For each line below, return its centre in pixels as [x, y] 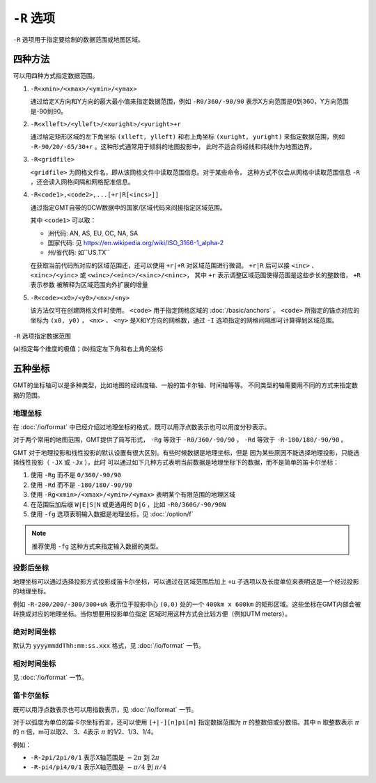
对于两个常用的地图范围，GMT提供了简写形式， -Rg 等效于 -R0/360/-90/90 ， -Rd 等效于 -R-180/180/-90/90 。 [180, 440]
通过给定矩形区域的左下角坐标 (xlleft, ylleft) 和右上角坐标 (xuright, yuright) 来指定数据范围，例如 [188, 137]
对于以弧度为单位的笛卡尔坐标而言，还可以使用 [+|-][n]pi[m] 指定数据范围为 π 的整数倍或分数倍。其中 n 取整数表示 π [186, 722]
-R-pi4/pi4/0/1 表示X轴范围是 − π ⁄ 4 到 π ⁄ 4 [99, 767]
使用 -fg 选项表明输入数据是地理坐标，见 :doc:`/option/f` [112, 514]
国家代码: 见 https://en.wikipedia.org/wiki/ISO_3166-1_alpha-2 [136, 242]
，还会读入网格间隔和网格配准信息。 [82, 182]
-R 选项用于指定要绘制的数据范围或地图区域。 [78, 39]
